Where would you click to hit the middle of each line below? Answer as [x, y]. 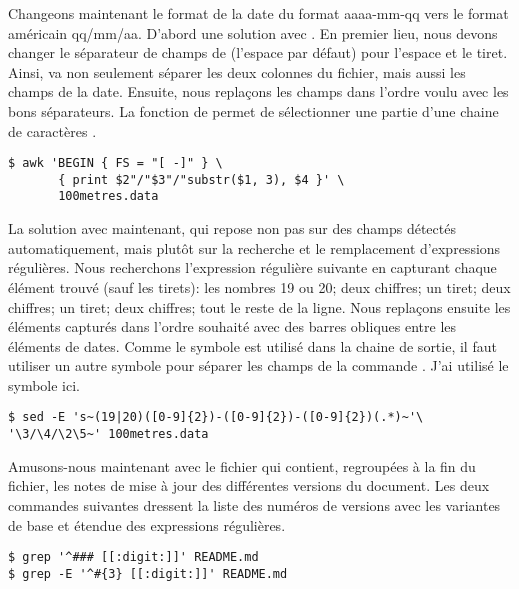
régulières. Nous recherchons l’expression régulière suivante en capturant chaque [252, 267]
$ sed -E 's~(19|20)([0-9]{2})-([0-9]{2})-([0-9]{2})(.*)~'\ [216, 417]
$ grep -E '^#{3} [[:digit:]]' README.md [148, 573]
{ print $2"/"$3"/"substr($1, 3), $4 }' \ [201, 179]
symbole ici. [44, 384]
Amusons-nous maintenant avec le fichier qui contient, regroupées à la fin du [242, 465]
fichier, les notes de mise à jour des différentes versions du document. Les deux [249, 485]
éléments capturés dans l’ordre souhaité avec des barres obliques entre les [232, 326]
